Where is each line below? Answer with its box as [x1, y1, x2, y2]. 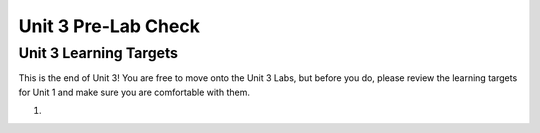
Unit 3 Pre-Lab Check [18, 15, 200, 37]
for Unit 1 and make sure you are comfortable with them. [18, 86, 250, 98]
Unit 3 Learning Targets [18, 44, 179, 62]
